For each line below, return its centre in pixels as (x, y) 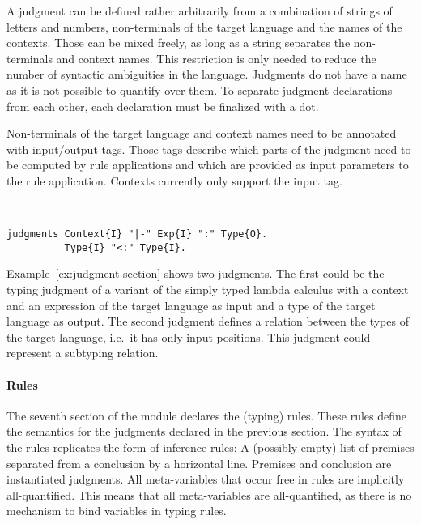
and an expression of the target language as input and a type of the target (191, 305)
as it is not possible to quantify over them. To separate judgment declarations (200, 89)
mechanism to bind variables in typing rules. (117, 511)
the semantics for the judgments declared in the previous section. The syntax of (204, 431)
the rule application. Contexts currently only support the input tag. (174, 180)
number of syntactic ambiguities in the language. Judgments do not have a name (207, 74)
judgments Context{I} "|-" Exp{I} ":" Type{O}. (137, 234)
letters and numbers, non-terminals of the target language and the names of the (204, 26)
